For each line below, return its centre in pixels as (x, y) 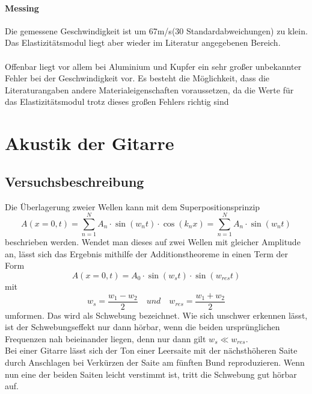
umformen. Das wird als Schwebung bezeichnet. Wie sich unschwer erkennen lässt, (156, 315)
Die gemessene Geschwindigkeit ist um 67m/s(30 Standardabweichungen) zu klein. (156, 30)
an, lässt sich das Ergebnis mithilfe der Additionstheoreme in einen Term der (147, 253)
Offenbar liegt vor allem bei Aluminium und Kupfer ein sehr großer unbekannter (153, 66)
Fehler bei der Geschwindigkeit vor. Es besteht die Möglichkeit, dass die (137, 78)
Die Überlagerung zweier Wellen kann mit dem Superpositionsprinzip (133, 206)
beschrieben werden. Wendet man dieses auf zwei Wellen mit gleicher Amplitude (153, 242)
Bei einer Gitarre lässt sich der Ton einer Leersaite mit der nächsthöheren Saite (151, 350)
